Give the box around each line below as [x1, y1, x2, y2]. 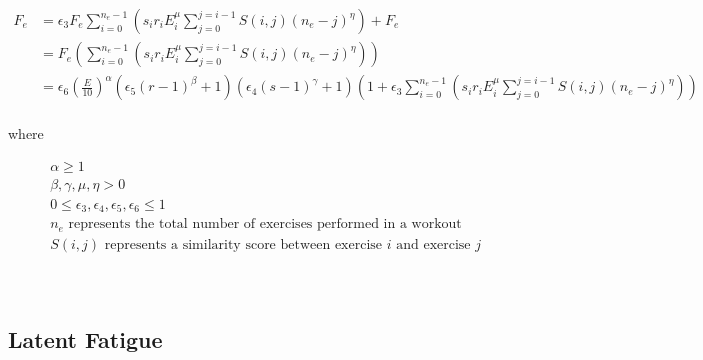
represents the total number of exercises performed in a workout [68, 217, 462, 232]
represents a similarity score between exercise [104, 237, 383, 252]
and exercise [396, 237, 471, 252]
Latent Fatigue [8, 323, 163, 354]
